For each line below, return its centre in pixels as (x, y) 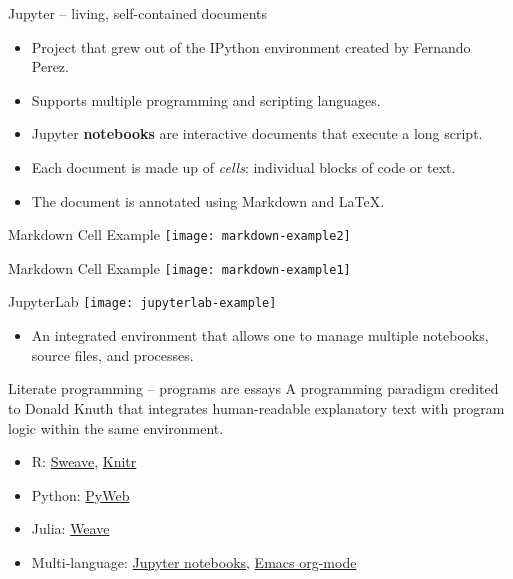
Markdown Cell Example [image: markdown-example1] (179, 267)
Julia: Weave (70, 528)
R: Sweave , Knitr (84, 461)
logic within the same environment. (116, 427)
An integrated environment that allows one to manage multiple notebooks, (260, 335)
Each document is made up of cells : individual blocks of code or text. (243, 166)
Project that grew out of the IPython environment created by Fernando (251, 46)
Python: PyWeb (80, 494)
